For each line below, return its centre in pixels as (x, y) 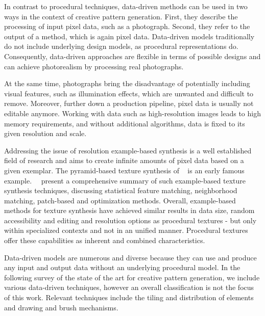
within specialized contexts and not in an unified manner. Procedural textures (126, 230)
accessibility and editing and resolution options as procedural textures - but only (130, 220)
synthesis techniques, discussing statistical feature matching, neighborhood (121, 190)
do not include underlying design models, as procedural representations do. (121, 46)
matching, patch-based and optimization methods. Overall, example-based (120, 200)
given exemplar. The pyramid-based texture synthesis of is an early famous (124, 170)
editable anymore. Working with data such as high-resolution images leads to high (132, 113)
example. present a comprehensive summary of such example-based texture (125, 180)
